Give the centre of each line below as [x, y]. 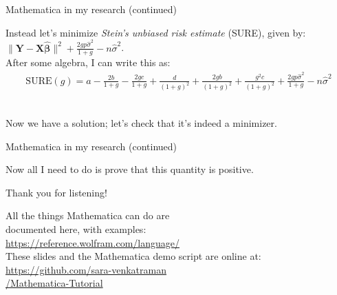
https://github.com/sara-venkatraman [86, 269]
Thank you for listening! [56, 192]
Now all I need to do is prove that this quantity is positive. [130, 169]
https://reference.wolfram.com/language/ [93, 242]
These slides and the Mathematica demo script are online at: [133, 256]
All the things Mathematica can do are [88, 215]
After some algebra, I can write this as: [88, 62]
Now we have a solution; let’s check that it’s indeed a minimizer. [141, 122]
